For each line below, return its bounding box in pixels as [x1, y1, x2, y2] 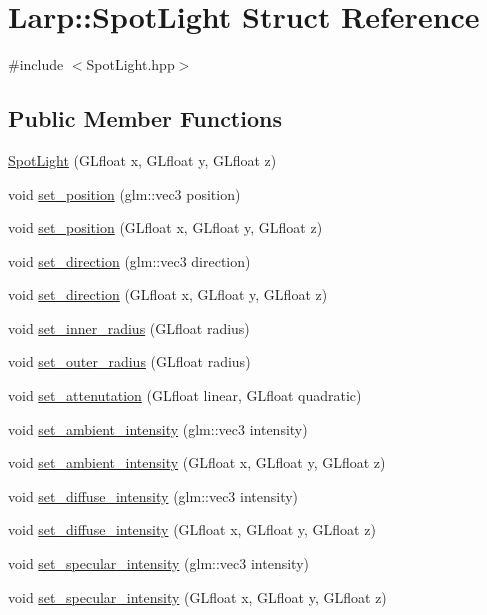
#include [8, 54, 64, 75]
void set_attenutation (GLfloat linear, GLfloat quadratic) [8, 385, 362, 406]
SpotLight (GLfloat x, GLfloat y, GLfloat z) [8, 149, 277, 170]
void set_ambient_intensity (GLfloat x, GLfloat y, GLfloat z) [8, 452, 386, 473]
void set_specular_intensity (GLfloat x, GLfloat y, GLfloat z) [8, 586, 387, 607]
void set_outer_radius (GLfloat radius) [8, 351, 251, 372]
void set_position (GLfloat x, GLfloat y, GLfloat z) [8, 217, 323, 238]
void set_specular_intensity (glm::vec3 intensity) [8, 553, 309, 574]
